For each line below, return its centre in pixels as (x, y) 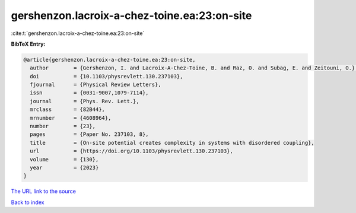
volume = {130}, (64, 159)
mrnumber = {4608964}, (71, 118)
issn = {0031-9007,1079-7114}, (89, 93)
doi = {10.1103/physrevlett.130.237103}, (107, 76)
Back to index (28, 202)
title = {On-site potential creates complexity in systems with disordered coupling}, (172, 143)
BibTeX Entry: (28, 44)
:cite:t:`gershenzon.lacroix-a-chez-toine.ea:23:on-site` (78, 33)
